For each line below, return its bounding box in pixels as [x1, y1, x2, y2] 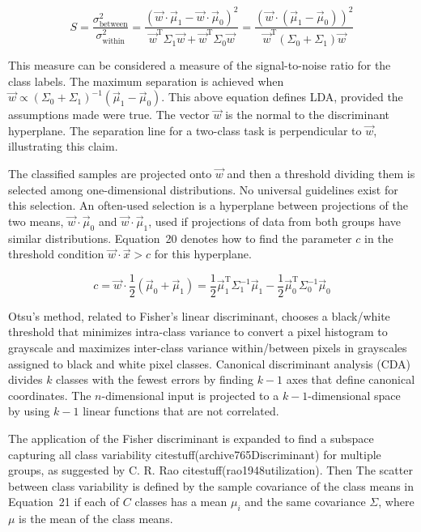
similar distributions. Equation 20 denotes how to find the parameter [8, 229, 352, 246]
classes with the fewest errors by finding [56, 371, 254, 388]
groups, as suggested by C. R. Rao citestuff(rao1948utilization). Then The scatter [8, 462, 413, 479]
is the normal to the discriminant [225, 106, 390, 123]
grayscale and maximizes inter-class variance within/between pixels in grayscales [8, 339, 407, 356]
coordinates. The [8, 386, 91, 403]
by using [8, 402, 50, 419]
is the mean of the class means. [19, 510, 173, 527]
